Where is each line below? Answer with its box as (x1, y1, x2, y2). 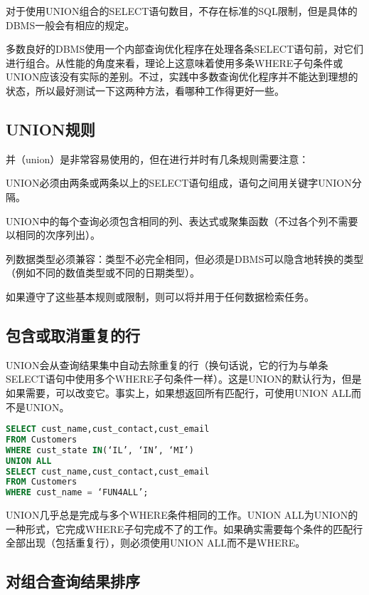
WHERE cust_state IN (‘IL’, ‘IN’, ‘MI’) (6, 445, 194, 455)
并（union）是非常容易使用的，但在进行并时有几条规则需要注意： (6, 151, 309, 166)
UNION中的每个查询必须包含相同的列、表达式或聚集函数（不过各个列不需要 (6, 213, 358, 228)
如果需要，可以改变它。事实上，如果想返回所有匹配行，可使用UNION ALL (6, 385, 352, 400)
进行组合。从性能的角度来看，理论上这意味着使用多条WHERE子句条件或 (6, 55, 343, 70)
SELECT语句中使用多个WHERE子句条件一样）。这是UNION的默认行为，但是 (6, 371, 362, 386)
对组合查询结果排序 (6, 570, 140, 592)
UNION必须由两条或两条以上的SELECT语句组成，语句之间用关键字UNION (6, 175, 352, 190)
